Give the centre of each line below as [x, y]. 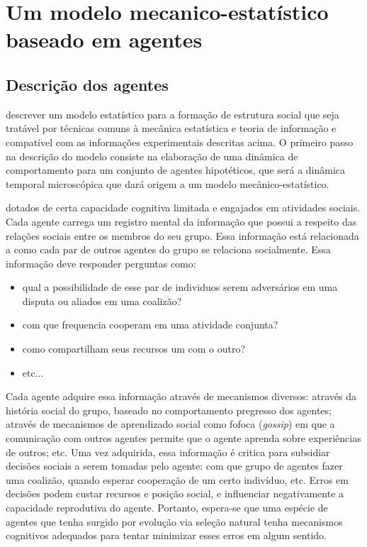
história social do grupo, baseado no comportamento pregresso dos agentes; [169, 410]
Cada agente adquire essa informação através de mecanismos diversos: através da [181, 396]
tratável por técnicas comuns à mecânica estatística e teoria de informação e [171, 128]
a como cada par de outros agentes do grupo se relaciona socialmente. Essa [168, 249]
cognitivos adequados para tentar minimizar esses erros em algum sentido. [166, 535]
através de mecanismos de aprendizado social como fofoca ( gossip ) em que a [170, 424]
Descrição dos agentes [87, 84]
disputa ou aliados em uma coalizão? [102, 300]
